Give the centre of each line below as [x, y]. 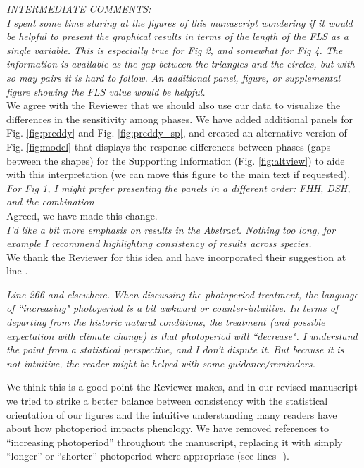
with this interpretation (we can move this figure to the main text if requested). [178, 174]
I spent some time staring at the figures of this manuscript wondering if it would [180, 22]
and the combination [50, 202]
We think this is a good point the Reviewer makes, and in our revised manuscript [182, 387]
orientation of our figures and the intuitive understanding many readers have [172, 414]
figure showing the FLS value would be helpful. [106, 91]
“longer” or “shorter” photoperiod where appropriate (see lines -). [148, 456]
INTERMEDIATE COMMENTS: [79, 8]
